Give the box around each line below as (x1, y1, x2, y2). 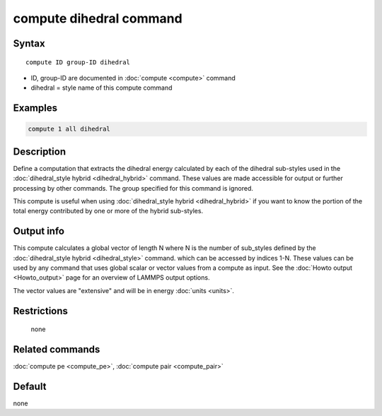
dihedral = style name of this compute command (30, 83, 173, 92)
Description (13, 145, 66, 158)
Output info (13, 225, 65, 237)
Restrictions (13, 304, 69, 317)
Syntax (13, 37, 45, 49)
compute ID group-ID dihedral (25, 58, 131, 66)
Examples (13, 102, 58, 114)
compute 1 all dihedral (28, 125, 111, 133)
